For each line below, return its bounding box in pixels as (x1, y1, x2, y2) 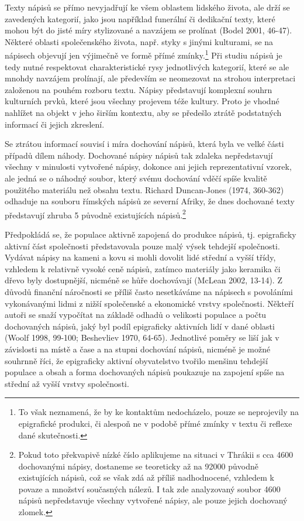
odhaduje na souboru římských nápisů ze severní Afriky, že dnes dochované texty (5, 195, 295, 207)
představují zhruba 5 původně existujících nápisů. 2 (5, 207, 186, 221)
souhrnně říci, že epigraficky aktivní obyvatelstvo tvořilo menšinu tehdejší (5, 354, 268, 366)
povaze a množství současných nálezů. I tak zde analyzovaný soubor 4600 (18, 482, 281, 495)
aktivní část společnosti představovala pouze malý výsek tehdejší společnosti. (5, 239, 280, 252)
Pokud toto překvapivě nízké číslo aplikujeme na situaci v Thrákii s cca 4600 (18, 448, 293, 461)
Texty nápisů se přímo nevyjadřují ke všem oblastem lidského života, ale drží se (5, 1, 290, 13)
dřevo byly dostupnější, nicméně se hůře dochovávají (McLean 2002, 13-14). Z (5, 274, 282, 286)
